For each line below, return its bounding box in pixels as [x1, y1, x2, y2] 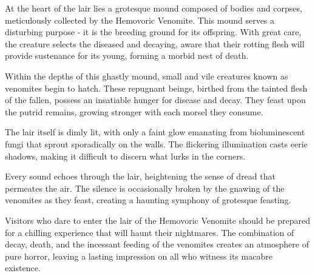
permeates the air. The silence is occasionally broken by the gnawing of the [5, 181, 285, 194]
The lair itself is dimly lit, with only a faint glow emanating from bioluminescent [5, 126, 305, 138]
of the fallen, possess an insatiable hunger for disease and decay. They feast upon [5, 93, 306, 106]
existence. [5, 261, 41, 274]
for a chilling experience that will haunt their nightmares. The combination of [5, 226, 294, 238]
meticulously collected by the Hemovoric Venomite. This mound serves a [5, 13, 275, 26]
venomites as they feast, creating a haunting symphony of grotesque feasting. [5, 194, 291, 206]
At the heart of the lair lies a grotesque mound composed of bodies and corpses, [5, 2, 302, 14]
